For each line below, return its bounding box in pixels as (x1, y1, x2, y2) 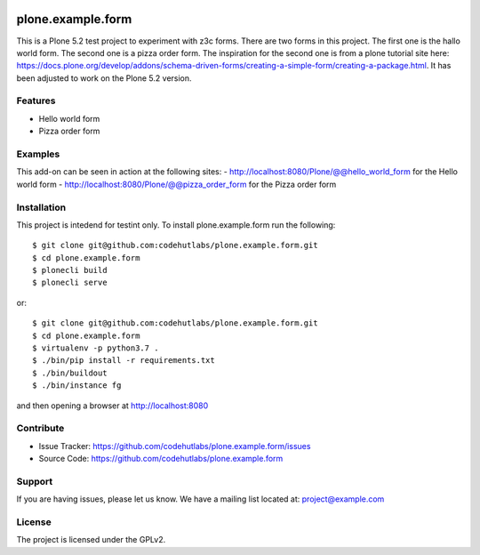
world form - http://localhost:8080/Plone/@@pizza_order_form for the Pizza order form (16, 179, 337, 189)
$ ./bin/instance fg (32, 381, 122, 390)
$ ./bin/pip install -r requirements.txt (32, 356, 215, 366)
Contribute (16, 422, 65, 435)
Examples (16, 148, 60, 160)
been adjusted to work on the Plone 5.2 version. (16, 72, 192, 84)
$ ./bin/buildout (32, 367, 108, 378)
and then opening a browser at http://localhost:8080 (16, 400, 209, 411)
